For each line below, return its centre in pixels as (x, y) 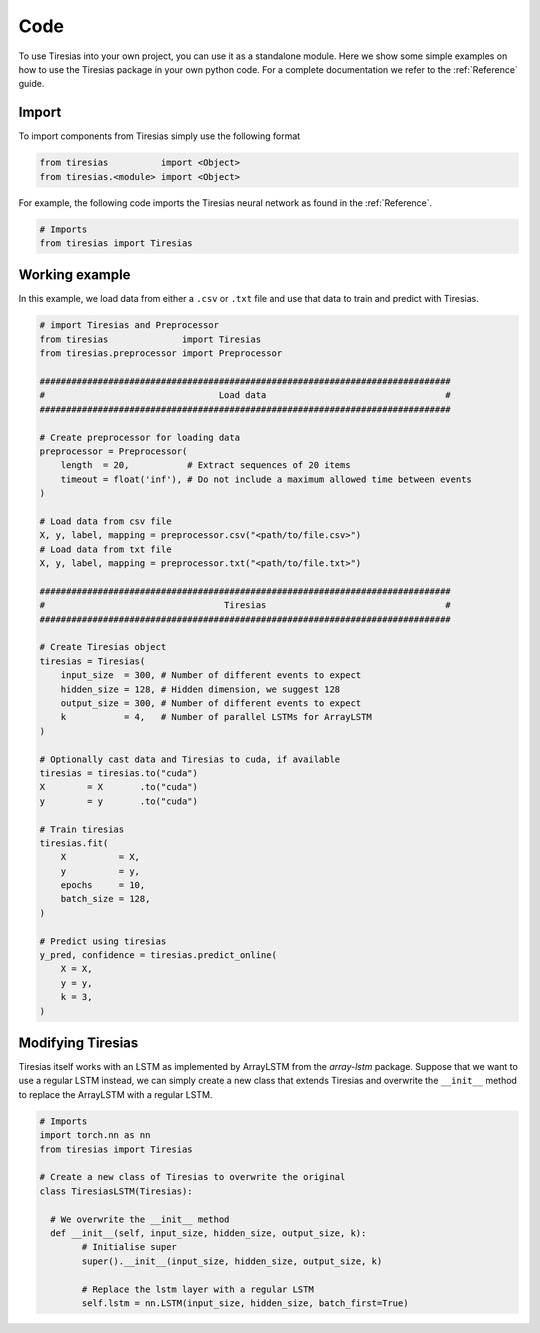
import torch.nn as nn (95, 1135)
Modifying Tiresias (78, 1043)
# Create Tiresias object (103, 647)
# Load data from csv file (105, 521)
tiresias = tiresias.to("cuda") (119, 773)
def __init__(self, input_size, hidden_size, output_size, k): (208, 1233)
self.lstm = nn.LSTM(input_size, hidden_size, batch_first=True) (245, 1303)
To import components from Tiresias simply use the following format (159, 136)
